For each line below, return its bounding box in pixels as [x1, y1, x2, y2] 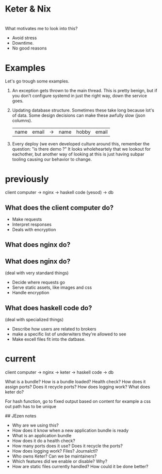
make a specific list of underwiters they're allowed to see [12, 331, 127, 337]
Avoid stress [12, 35, 37, 41]
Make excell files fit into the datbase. [12, 336, 86, 342]
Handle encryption [12, 290, 49, 296]
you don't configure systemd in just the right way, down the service [12, 93, 147, 99]
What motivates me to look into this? [5, 26, 78, 32]
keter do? [5, 389, 24, 395]
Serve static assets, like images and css [12, 284, 92, 290]
